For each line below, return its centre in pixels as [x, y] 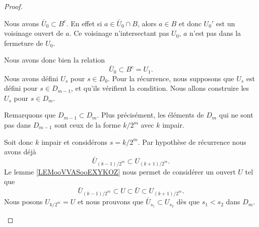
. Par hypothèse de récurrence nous [192, 141]
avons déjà [20, 152]
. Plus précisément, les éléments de [150, 115]
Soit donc [19, 141]
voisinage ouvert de [34, 33]
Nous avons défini [31, 78]
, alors [147, 23]
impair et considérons [75, 141]
